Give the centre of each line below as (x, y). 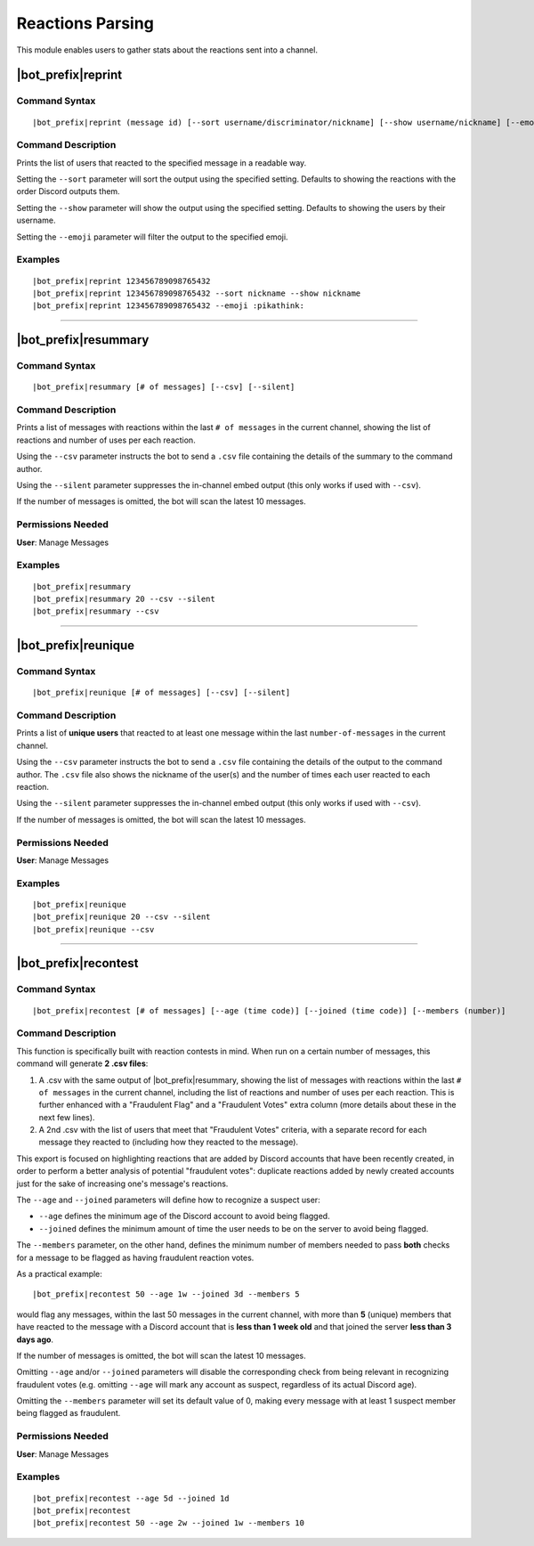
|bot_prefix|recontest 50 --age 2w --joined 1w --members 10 (168, 1523)
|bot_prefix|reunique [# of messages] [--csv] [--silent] (162, 693)
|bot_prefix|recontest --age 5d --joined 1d (131, 1498)
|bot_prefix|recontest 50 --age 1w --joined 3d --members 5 (166, 1294)
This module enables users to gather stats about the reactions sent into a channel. (167, 50)
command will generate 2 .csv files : (82, 1063)
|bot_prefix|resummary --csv (96, 611)
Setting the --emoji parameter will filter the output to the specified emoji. (152, 237)
